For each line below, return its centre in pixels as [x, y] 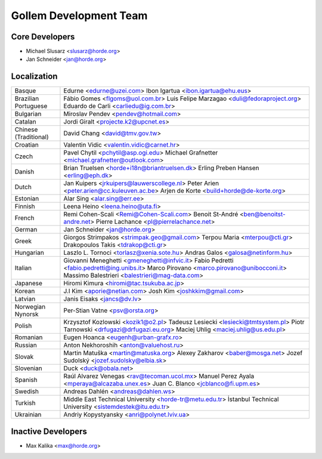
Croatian [27, 145]
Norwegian [30, 307]
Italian [23, 268]
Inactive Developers [49, 431]
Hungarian [29, 252]
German [26, 230]
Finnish [25, 207]
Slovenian [28, 368]
